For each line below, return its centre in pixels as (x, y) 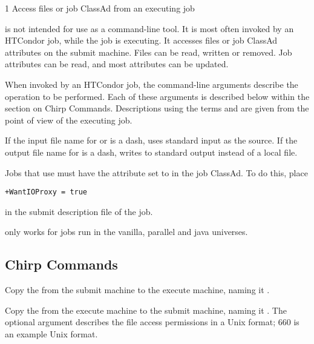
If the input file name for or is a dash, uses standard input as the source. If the (151, 140)
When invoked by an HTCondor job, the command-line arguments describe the (152, 84)
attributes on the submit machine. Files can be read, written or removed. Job (149, 52)
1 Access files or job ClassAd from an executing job (100, 8)
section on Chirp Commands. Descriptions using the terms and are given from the (157, 108)
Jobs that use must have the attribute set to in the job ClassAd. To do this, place (156, 172)
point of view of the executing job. (69, 120)
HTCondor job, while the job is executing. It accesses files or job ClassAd (141, 40)
